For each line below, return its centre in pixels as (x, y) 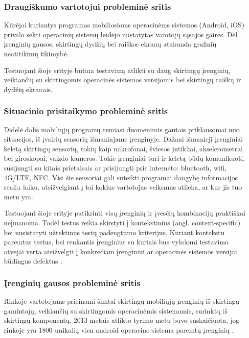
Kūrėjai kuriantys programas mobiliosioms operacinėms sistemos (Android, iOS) (124, 25)
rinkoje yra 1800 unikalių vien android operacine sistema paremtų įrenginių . (119, 329)
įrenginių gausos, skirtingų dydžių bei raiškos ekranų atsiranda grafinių (110, 44)
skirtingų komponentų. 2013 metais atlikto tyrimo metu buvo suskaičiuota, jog (122, 320)
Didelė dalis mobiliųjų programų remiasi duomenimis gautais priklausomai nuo (122, 129)
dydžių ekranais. (28, 89)
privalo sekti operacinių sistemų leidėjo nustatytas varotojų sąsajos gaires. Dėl (121, 34)
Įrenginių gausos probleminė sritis (72, 282)
